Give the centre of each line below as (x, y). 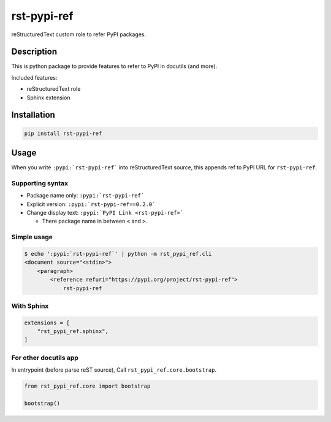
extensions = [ (47, 323)
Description (34, 52)
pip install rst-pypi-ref (63, 133)
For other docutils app (45, 358)
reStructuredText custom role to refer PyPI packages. (79, 34)
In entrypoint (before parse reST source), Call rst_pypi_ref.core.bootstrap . (114, 370)
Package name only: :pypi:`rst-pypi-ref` (86, 196)
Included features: (34, 77)
